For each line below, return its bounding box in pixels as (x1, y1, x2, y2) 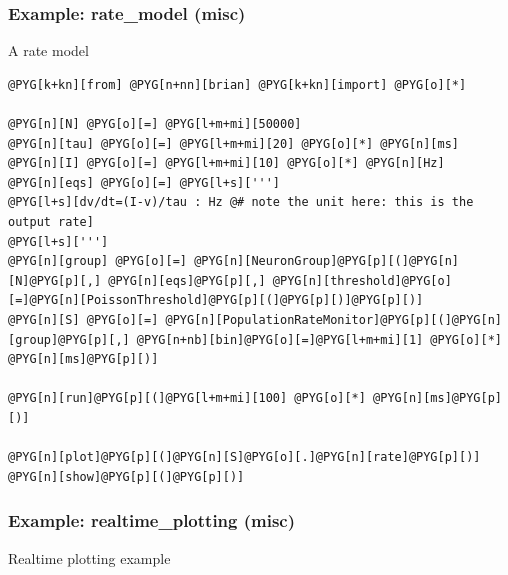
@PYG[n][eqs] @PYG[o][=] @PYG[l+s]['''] (8, 175, 281, 190)
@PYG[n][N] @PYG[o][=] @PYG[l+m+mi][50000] (8, 117, 302, 131)
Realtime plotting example (8, 547, 171, 568)
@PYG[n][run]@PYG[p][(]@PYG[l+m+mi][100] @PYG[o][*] (8, 391, 366, 406)
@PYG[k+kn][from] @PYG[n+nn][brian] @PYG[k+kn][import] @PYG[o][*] (8, 77, 467, 92)
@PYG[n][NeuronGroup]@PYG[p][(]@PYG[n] (194, 254, 460, 269)
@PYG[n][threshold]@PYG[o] (272, 273, 452, 288)
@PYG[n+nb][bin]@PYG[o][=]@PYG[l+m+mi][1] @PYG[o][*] (136, 332, 502, 347)
